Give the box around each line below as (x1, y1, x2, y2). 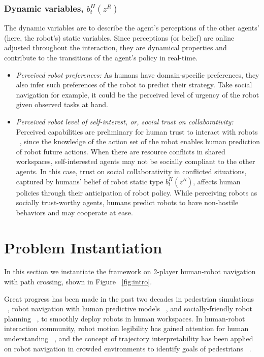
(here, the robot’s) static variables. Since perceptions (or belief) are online (4, 32, 235, 43)
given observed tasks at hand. (16, 99, 108, 110)
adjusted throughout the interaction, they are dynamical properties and (4, 42, 227, 53)
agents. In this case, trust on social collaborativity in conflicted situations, (16, 166, 247, 176)
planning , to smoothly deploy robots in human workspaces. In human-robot (4, 313, 245, 323)
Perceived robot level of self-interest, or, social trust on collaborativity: (16, 116, 234, 126)
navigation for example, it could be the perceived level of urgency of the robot (16, 89, 259, 100)
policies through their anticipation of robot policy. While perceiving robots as (16, 187, 257, 198)
